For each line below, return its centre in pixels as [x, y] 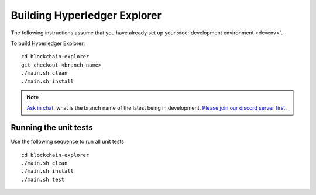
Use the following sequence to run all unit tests [67, 142]
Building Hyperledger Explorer [86, 15]
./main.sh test [43, 179]
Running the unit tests [52, 128]
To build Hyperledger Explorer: [48, 43]
